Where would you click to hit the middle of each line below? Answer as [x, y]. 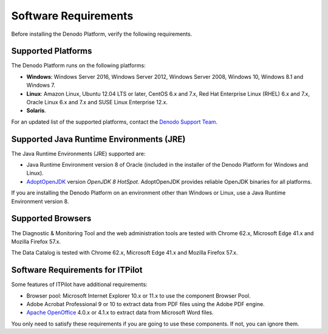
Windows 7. [41, 85]
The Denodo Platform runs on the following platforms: [78, 65]
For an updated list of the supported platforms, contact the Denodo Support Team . [114, 122]
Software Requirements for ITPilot [77, 270]
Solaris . [36, 111]
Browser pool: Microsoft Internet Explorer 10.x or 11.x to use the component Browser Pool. [139, 296]
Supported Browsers [51, 219]
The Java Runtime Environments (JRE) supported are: [78, 153]
